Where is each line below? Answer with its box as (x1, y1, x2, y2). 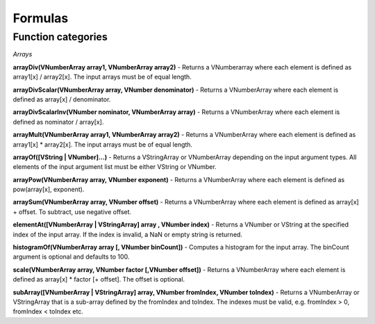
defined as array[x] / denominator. (12, 95, 111, 104)
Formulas (12, 10, 69, 26)
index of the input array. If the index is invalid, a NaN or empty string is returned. (12, 230, 243, 238)
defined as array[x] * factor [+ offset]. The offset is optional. (12, 275, 185, 284)
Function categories (12, 31, 108, 43)
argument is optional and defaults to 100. (12, 252, 130, 261)
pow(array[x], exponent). (12, 185, 85, 194)
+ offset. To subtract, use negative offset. (12, 207, 132, 216)
